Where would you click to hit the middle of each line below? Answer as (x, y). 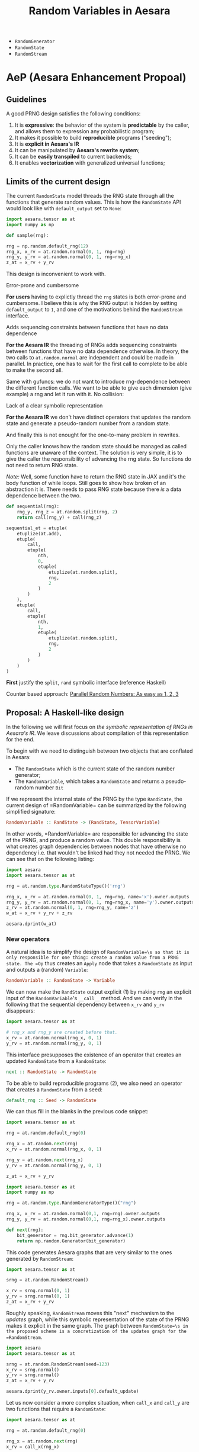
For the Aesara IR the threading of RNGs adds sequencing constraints (92, 345)
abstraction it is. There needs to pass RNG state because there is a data (94, 489)
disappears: (21, 1011)
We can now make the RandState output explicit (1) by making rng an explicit (99, 992)
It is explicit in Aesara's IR (47, 144)
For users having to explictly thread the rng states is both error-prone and (96, 297)
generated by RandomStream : (40, 1258)
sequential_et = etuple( (37, 528)
